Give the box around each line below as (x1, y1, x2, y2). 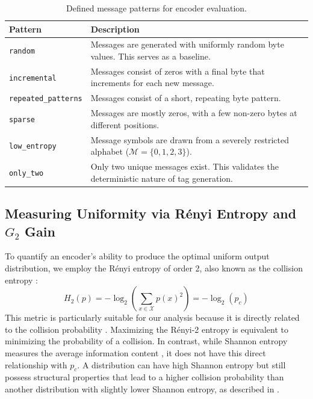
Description (90, 22, 140, 35)
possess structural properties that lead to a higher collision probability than (5, 371, 284, 383)
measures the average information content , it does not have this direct (5, 346, 266, 359)
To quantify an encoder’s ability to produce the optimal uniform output (5, 250, 270, 262)
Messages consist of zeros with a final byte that (90, 64, 265, 77)
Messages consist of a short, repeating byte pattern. (90, 91, 281, 104)
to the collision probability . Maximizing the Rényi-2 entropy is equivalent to (5, 323, 289, 335)
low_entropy (9, 142, 57, 151)
